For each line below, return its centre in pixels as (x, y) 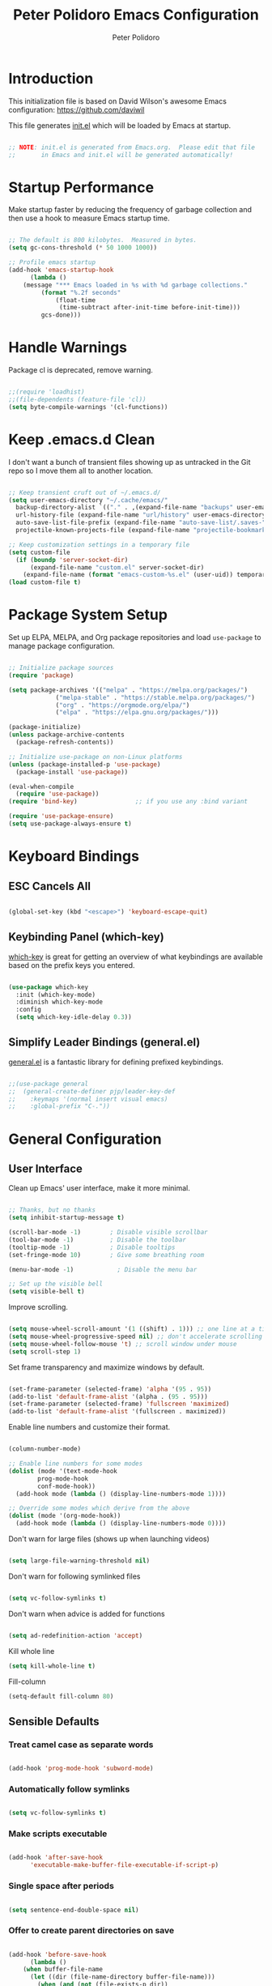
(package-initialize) (45, 727)
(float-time (75, 300)
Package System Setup (88, 615)
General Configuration (85, 1139)
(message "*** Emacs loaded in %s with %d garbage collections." (136, 285)
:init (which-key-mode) (55, 995)
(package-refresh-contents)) (65, 743)
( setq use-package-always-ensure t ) (70, 824)
